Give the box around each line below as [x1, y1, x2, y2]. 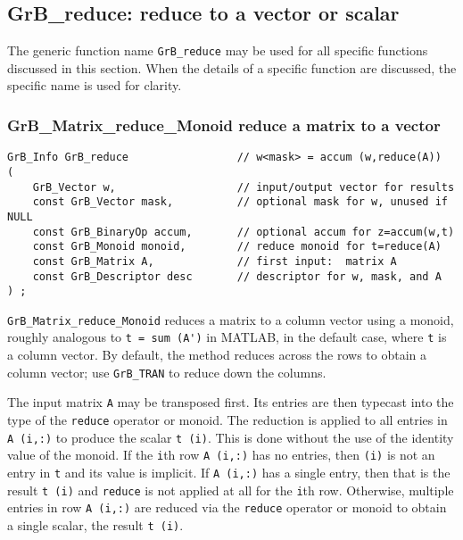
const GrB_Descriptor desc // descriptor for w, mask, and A [32, 270, 442, 283]
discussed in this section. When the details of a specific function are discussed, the [7, 58, 457, 77]
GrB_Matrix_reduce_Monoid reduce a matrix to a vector [7, 113, 441, 136]
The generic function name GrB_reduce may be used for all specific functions [7, 41, 428, 60]
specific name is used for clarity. [7, 76, 182, 95]
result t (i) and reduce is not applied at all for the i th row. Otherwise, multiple [7, 480, 454, 499]
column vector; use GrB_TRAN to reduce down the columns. [7, 362, 327, 381]
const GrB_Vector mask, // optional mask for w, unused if [32, 195, 448, 209]
